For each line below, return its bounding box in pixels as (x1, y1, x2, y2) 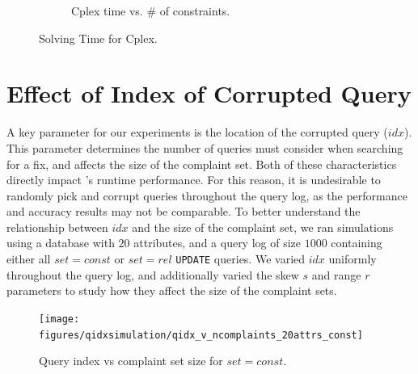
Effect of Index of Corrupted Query (6, 77, 412, 110)
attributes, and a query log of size (133, 234, 302, 251)
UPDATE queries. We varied (175, 250, 306, 267)
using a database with (6, 234, 115, 251)
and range (311, 266, 361, 283)
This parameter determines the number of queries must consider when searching (6, 139, 403, 156)
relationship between (6, 218, 108, 235)
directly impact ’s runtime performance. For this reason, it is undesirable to (6, 171, 381, 188)
